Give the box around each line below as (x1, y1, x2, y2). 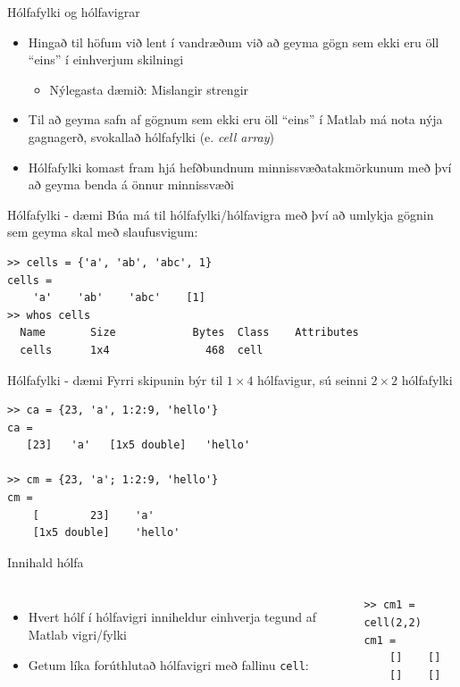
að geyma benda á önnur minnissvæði (28, 175, 234, 194)
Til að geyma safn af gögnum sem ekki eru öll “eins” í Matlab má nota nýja (28, 110, 443, 129)
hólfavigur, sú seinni (257, 370, 367, 389)
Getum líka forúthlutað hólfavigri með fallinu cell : (28, 655, 309, 674)
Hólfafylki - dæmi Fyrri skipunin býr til (7, 370, 223, 389)
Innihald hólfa (7, 552, 84, 571)
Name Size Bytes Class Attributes (20, 326, 359, 339)
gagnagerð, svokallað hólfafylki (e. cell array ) (28, 127, 274, 146)
